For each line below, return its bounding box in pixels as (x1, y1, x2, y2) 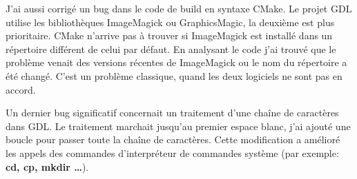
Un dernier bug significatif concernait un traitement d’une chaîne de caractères (6, 105, 339, 120)
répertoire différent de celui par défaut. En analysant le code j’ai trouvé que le (6, 41, 336, 56)
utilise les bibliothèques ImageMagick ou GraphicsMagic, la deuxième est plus (6, 14, 335, 29)
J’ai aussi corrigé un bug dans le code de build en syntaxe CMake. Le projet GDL (6, 1, 352, 15)
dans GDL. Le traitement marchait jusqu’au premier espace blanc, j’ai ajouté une (6, 118, 351, 133)
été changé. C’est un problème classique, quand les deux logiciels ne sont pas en (6, 68, 342, 83)
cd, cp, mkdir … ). (6, 159, 89, 173)
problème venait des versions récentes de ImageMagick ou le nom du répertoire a (6, 55, 347, 70)
